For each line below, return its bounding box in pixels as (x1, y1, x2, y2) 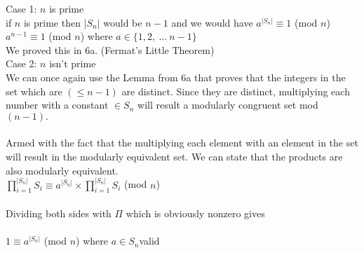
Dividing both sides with (6, 205, 112, 220)
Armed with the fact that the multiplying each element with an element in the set (6, 135, 358, 150)
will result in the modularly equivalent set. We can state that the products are (6, 149, 343, 163)
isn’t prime (49, 56, 96, 71)
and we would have (171, 15, 253, 29)
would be (103, 15, 142, 29)
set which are (6, 83, 62, 98)
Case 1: (6, 1, 37, 15)
